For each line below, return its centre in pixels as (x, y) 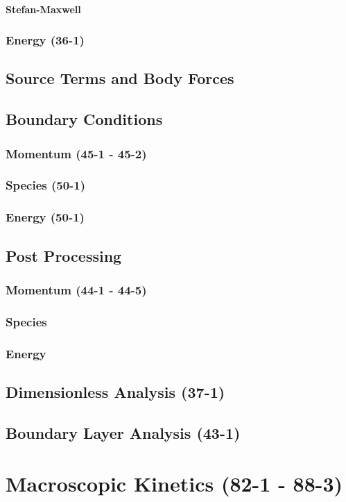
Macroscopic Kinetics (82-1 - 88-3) (174, 484)
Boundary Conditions (84, 119)
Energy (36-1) (45, 40)
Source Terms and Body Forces (120, 78)
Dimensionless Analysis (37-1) (115, 391)
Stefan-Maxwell (43, 9)
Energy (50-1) (45, 217)
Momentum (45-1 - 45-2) (76, 153)
